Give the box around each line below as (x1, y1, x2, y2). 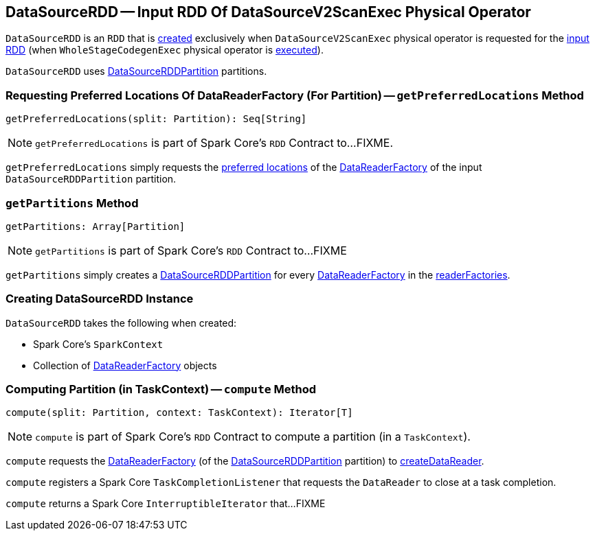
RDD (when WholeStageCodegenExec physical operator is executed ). (5, 44, 324, 56)
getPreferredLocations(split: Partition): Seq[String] (5, 113, 307, 125)
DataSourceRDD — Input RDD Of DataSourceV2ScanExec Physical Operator (5, 3, 531, 21)
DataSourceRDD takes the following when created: (5, 316, 237, 329)
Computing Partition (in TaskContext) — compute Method (5, 382, 317, 397)
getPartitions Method (5, 196, 139, 210)
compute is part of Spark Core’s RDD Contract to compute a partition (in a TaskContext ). (35, 430, 471, 444)
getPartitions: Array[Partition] (5, 220, 186, 232)
